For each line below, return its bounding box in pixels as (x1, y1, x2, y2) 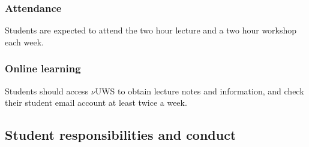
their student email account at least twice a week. (5, 96, 187, 109)
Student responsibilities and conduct (5, 125, 236, 144)
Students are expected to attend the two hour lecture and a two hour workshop (5, 24, 297, 36)
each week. (5, 35, 44, 48)
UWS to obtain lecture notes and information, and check (95, 84, 304, 97)
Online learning (5, 61, 81, 76)
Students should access (5, 84, 89, 97)
